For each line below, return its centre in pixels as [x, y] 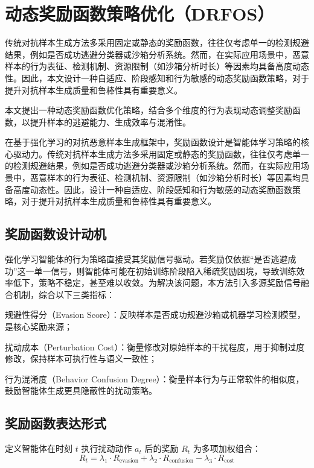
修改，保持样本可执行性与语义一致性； [81, 359]
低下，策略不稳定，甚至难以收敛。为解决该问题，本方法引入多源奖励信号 [157, 283]
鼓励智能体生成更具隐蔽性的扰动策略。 [81, 391]
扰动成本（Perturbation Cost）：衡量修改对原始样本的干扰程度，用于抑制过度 [155, 346]
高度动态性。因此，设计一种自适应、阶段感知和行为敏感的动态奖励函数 [152, 189]
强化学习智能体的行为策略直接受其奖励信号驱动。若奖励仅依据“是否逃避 [146, 259]
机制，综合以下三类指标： [64, 294]
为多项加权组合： [227, 448]
